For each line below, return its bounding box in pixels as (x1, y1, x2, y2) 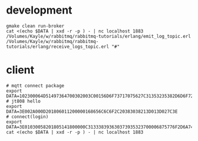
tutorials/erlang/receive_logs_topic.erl (6, 44, 110, 50)
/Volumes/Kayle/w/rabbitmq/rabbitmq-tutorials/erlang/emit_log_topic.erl (6, 33, 192, 39)
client (6, 63, 35, 77)
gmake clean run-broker (6, 23, 65, 29)
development (6, 4, 72, 17)
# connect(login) (6, 113, 49, 120)
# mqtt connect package (6, 83, 65, 88)
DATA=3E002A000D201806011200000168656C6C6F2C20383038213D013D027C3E (6, 109, 178, 114)
